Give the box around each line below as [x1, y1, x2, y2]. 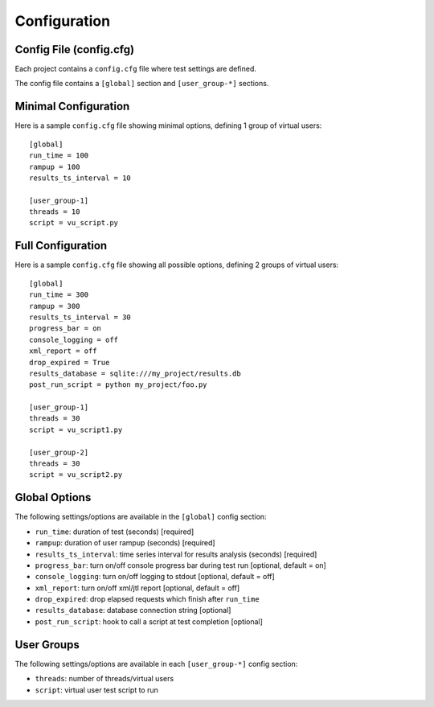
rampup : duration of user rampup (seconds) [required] [35, 538, 216, 548]
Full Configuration [14, 239, 108, 253]
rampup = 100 [29, 162, 80, 171]
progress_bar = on [29, 324, 102, 333]
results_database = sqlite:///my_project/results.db [29, 368, 241, 378]
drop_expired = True [29, 358, 110, 367]
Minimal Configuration [14, 100, 130, 113]
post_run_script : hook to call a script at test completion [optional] [35, 616, 263, 627]
